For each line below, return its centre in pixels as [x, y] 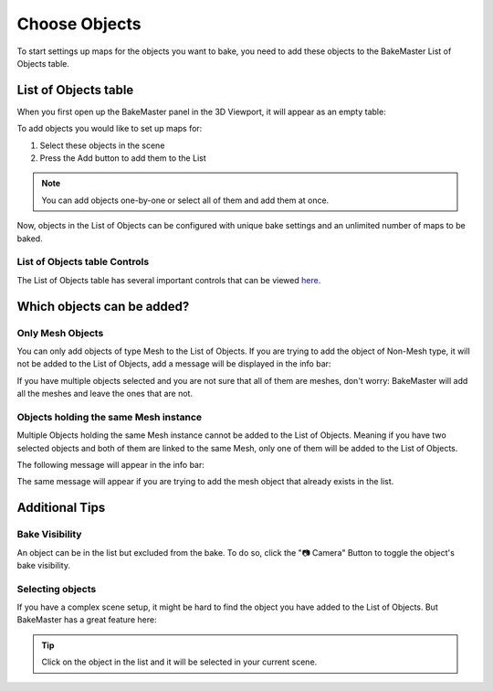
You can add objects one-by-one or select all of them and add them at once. [185, 200]
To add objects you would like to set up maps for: [110, 129]
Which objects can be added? [103, 306]
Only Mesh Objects [60, 333]
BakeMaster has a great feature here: [87, 620]
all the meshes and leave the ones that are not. [105, 394]
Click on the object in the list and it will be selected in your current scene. [179, 662]
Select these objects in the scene [102, 145]
